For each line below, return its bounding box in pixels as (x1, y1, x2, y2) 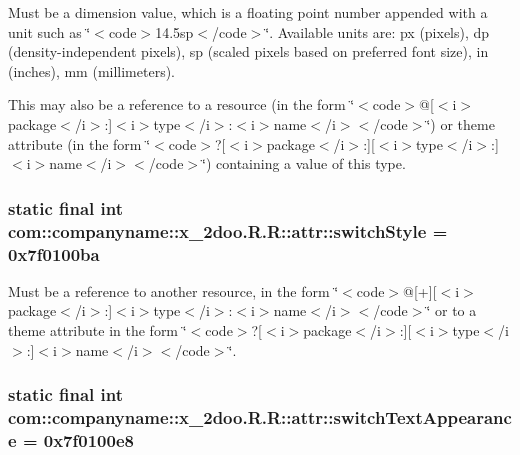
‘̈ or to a (426, 300, 477, 321)
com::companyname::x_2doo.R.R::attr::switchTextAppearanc (8, 405, 512, 430)
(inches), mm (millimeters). (8, 60, 176, 81)
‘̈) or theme (426, 113, 495, 134)
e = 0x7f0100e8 (8, 427, 134, 452)
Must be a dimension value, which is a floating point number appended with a (8, 2, 488, 22)
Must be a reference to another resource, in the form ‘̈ (8, 280, 339, 301)
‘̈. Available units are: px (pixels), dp (265, 21, 490, 42)
